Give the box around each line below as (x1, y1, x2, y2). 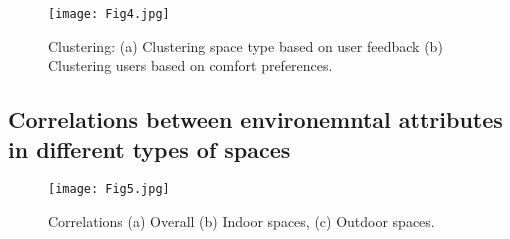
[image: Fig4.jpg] (48, 7, 170, 21)
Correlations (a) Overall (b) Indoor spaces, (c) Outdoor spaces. (48, 211, 435, 232)
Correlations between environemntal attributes (8, 104, 503, 135)
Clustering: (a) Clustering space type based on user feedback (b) (48, 35, 443, 56)
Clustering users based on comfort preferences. (48, 55, 333, 76)
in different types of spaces (8, 133, 291, 164)
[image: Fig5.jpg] (48, 182, 170, 197)
